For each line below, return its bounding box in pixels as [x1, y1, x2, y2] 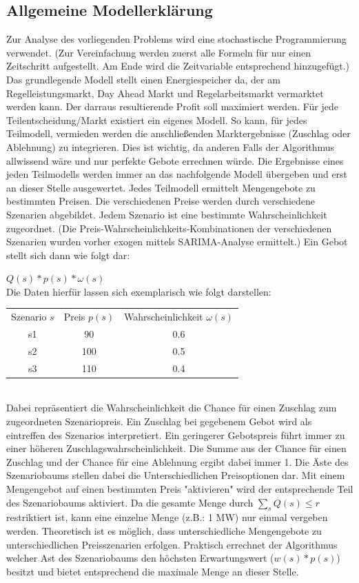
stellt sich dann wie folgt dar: [6, 247, 130, 262]
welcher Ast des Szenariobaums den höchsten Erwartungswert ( [6, 551, 274, 565]
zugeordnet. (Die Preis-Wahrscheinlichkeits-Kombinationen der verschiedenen [6, 221, 332, 235]
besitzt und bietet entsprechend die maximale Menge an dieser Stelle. [6, 564, 299, 578]
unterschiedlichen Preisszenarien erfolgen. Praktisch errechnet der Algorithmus [6, 537, 338, 551]
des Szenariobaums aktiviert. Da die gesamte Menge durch [6, 495, 254, 509]
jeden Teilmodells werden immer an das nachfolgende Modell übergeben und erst [6, 167, 348, 181]
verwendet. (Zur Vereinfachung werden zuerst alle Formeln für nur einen [6, 45, 311, 59]
